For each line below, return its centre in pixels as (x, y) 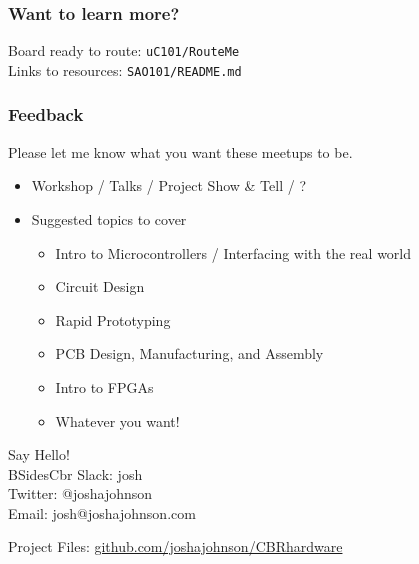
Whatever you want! (117, 420)
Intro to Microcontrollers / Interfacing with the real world (233, 252)
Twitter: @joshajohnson (80, 493)
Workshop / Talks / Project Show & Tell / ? (168, 185)
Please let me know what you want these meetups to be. (180, 151)
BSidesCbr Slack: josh (75, 473)
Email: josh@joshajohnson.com (102, 512)
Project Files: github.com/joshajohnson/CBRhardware (175, 546)
